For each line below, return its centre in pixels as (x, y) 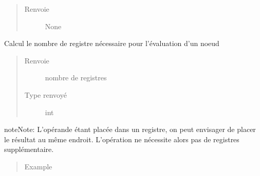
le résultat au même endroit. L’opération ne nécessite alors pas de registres (122, 139)
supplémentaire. (29, 149)
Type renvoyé (45, 94)
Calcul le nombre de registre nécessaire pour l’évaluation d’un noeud (112, 43)
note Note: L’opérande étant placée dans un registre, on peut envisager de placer (130, 129)
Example (38, 166)
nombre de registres (76, 78)
